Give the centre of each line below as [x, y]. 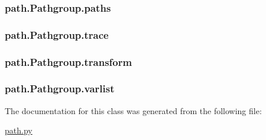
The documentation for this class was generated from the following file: [133, 110]
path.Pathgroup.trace [57, 34]
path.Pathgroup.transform [69, 61]
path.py [19, 130]
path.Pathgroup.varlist [60, 89]
